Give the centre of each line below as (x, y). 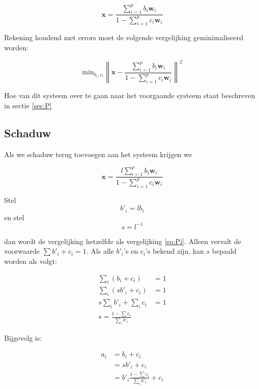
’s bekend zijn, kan (175, 251)
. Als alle (100, 251)
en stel (14, 217)
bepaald (224, 251)
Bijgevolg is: (23, 337)
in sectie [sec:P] (28, 105)
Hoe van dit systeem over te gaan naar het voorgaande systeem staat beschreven (130, 95)
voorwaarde (22, 251)
